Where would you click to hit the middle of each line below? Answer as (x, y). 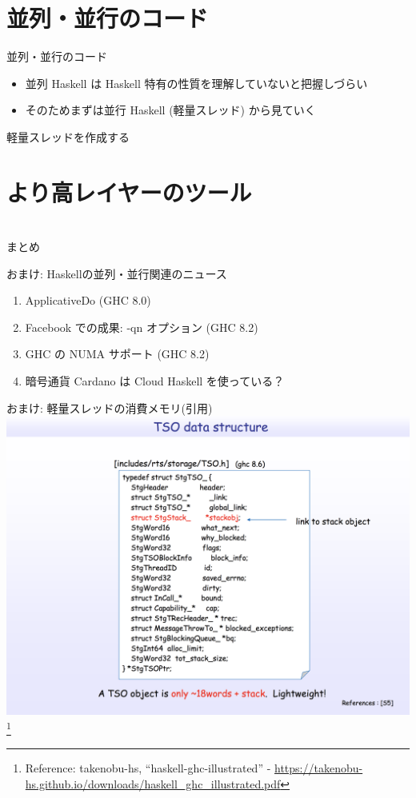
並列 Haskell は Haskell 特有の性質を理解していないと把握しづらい (196, 83)
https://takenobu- (319, 768)
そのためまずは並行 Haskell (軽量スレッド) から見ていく (170, 110)
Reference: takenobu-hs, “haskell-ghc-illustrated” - (148, 768)
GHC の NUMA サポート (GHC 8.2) (117, 354)
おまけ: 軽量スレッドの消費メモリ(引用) (110, 407)
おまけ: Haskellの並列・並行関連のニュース (117, 273)
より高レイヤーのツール (129, 192)
